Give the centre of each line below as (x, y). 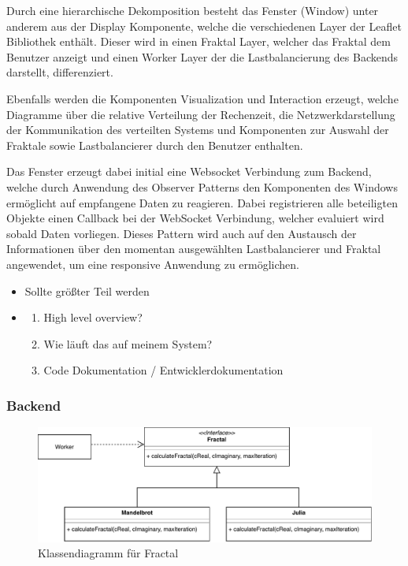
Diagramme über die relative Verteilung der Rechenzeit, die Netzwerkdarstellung (201, 114)
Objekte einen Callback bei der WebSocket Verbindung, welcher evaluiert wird (195, 218)
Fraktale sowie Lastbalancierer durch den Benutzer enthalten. (155, 145)
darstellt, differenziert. (60, 72)
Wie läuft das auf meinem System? (128, 343)
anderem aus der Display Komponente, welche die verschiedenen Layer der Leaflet (204, 26)
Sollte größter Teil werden (87, 290)
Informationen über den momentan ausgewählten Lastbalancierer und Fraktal (194, 249)
